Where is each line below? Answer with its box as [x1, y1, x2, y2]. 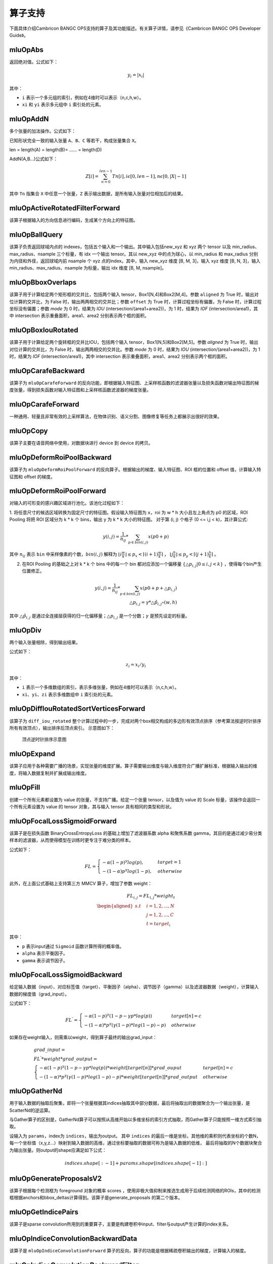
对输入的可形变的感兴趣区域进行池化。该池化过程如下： [9, 500, 125, 506]
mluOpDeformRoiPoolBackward [9, 453, 112, 462]
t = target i [146, 921, 171, 928]
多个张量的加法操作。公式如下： [9, 128, 76, 134]
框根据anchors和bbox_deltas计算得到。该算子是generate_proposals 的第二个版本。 [9, 1195, 183, 1201]
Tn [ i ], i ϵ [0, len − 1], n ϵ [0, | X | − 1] [112, 173, 187, 179]
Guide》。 [9, 32, 29, 38]
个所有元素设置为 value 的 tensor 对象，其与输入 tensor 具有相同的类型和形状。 [9, 803, 174, 809]
